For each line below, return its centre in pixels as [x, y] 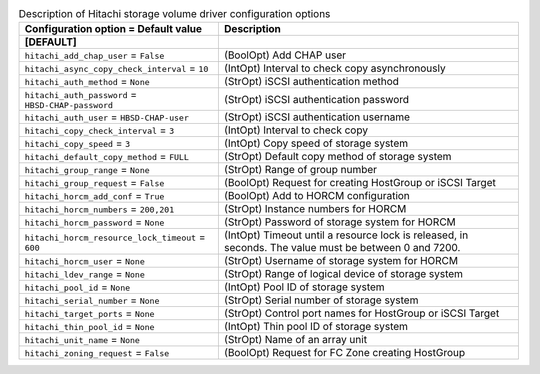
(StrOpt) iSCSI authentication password [316, 99]
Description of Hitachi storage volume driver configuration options [174, 14]
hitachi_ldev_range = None [84, 274]
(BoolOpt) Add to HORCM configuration [316, 196]
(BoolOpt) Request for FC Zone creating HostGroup [344, 353]
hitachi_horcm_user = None [84, 261]
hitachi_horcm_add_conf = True [94, 196]
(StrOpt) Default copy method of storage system [337, 157]
